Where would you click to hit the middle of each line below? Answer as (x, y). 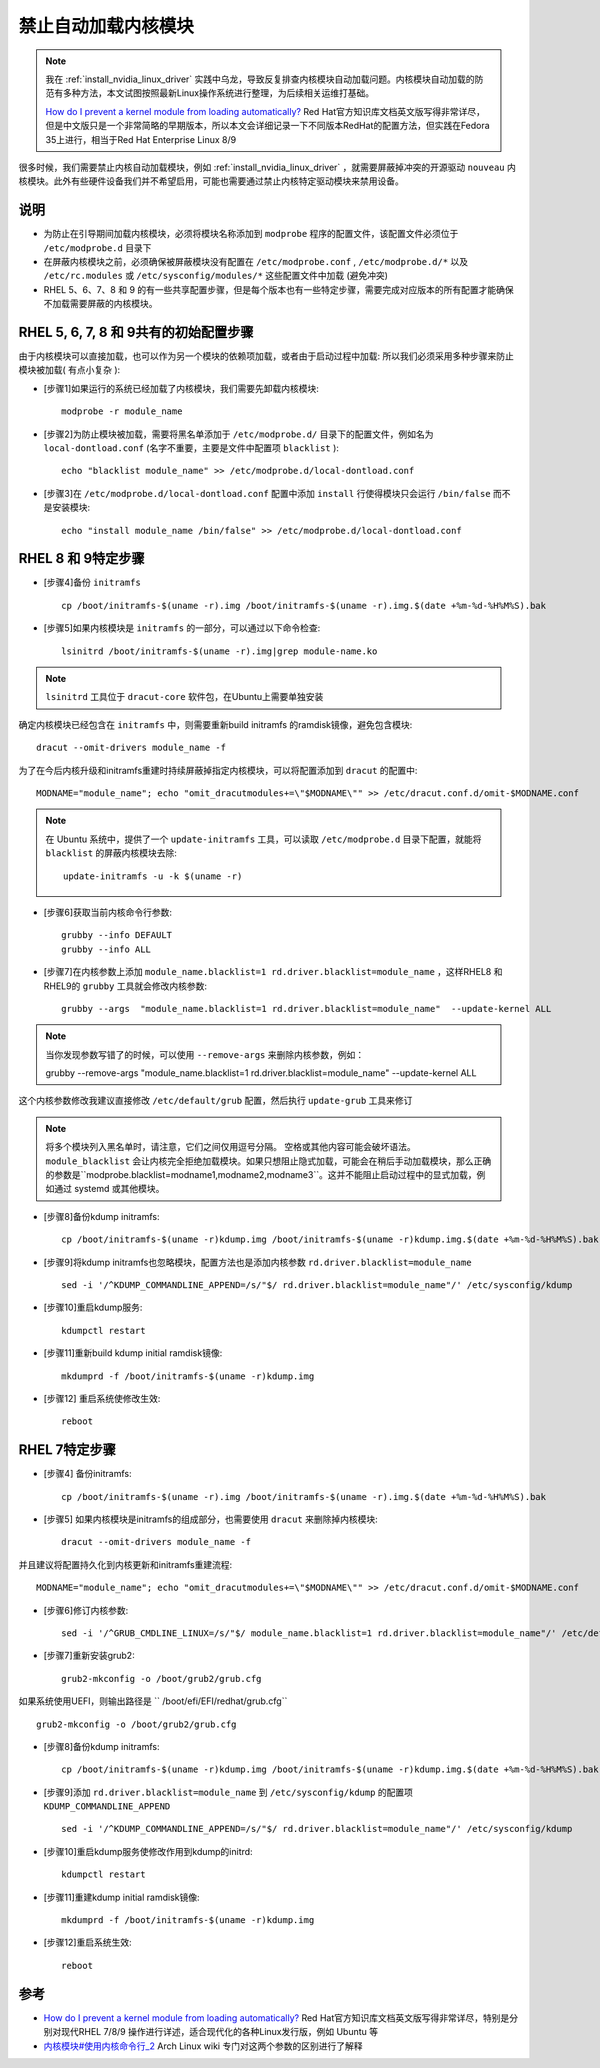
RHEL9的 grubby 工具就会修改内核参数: (125, 986)
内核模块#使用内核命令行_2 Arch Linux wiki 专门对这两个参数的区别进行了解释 (203, 2046)
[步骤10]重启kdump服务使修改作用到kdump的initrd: (148, 1851)
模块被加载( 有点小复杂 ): (69, 370)
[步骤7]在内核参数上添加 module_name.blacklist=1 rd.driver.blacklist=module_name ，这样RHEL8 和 (273, 972)
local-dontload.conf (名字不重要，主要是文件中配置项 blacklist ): (191, 448)
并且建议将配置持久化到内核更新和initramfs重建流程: (125, 1564)
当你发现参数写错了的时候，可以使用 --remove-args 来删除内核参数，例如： (205, 1054)
